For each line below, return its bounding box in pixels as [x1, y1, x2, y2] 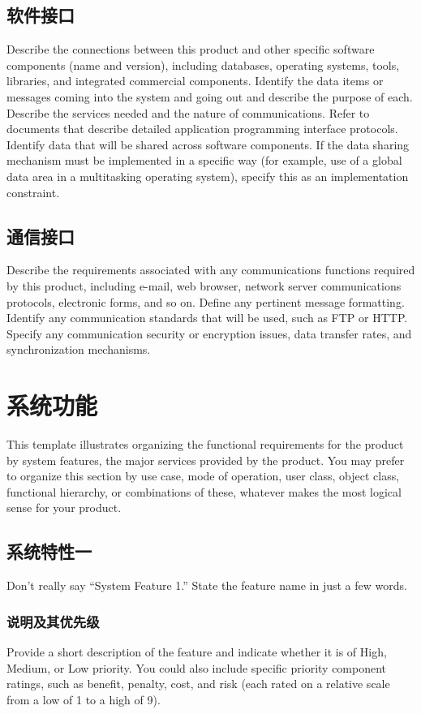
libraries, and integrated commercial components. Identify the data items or [6, 72, 384, 89]
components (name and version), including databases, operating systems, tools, [6, 56, 400, 73]
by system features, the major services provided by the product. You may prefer [6, 451, 405, 468]
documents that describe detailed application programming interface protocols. [6, 120, 398, 137]
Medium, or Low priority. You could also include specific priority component [6, 659, 387, 676]
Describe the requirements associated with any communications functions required [6, 261, 415, 278]
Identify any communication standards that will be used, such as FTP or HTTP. [6, 309, 408, 326]
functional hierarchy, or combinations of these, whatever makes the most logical [6, 483, 402, 500]
